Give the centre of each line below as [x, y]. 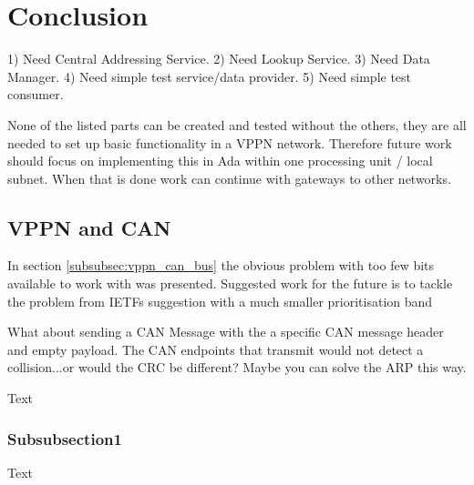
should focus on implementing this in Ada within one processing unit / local [220, 161]
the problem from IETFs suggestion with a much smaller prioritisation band [220, 301]
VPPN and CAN [89, 227]
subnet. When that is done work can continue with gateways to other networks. [229, 178]
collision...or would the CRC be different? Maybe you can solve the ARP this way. [237, 367]
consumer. [36, 94]
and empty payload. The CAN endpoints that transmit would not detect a [216, 349]
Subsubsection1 [65, 438]
